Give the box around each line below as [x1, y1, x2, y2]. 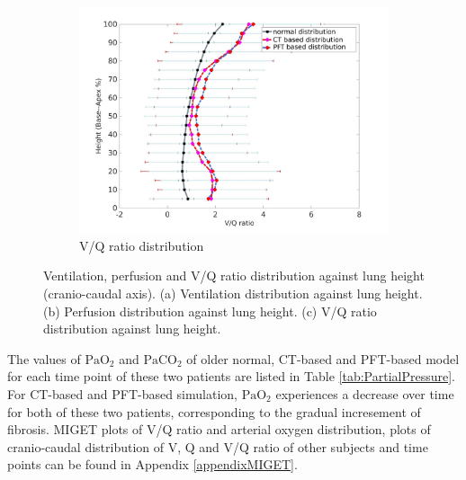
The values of [7, 349, 81, 368]
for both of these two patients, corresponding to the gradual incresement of [7, 402, 421, 421]
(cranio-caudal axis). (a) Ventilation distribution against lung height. [43, 284, 423, 303]
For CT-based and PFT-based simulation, [7, 385, 237, 404]
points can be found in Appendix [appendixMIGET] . [7, 455, 298, 474]
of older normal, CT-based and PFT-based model [186, 349, 460, 368]
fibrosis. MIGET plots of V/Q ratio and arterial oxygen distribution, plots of [7, 420, 431, 439]
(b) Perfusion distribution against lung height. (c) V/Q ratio [43, 301, 377, 320]
